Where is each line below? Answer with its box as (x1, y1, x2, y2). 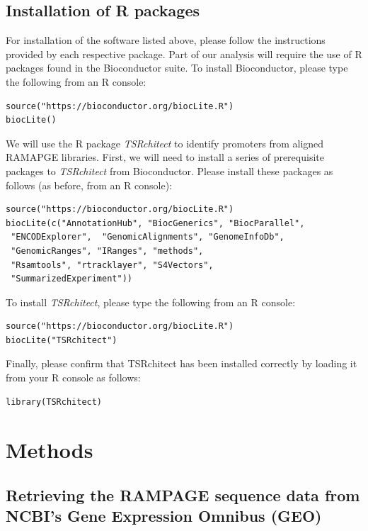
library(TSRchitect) (6, 396, 103, 407)
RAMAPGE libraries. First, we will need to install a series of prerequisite (6, 150, 324, 164)
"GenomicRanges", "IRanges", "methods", (11, 245, 204, 256)
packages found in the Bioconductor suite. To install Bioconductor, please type (6, 60, 348, 75)
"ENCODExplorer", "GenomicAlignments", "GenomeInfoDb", (11, 232, 284, 242)
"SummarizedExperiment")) (11, 274, 132, 284)
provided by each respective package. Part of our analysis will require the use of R (6, 46, 362, 61)
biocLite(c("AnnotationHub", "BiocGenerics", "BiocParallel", (6, 218, 305, 228)
